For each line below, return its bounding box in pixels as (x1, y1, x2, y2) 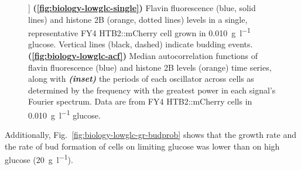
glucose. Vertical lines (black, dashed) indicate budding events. (28, 38, 253, 50)
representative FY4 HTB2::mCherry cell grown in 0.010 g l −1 (28, 25, 251, 39)
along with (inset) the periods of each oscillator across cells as (28, 72, 254, 85)
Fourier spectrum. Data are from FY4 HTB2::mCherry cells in (28, 95, 252, 107)
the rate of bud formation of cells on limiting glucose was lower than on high (5, 140, 280, 152)
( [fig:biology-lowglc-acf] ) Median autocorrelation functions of (28, 50, 258, 62)
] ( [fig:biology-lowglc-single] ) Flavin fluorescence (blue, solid (28, 2, 256, 13)
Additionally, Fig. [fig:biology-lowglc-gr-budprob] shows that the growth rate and (5, 129, 296, 141)
